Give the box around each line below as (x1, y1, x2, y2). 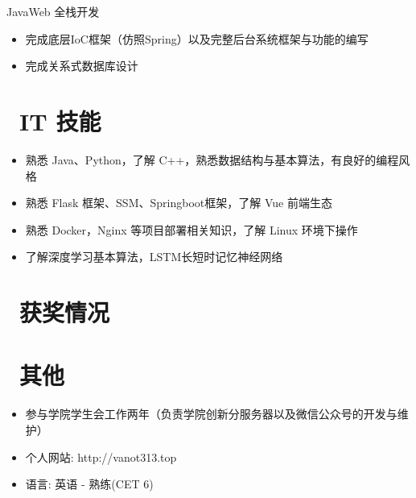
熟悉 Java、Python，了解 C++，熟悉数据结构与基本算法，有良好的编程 (25, 151, 399, 168)
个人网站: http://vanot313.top (25, 448, 177, 465)
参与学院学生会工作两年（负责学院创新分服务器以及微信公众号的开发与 (25, 405, 397, 422)
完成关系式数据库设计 (25, 57, 138, 74)
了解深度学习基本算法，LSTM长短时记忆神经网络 (25, 248, 283, 265)
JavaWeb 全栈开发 (6, 3, 100, 19)
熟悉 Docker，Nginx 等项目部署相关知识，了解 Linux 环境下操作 (25, 221, 358, 238)
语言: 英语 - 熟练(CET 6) (25, 475, 154, 492)
